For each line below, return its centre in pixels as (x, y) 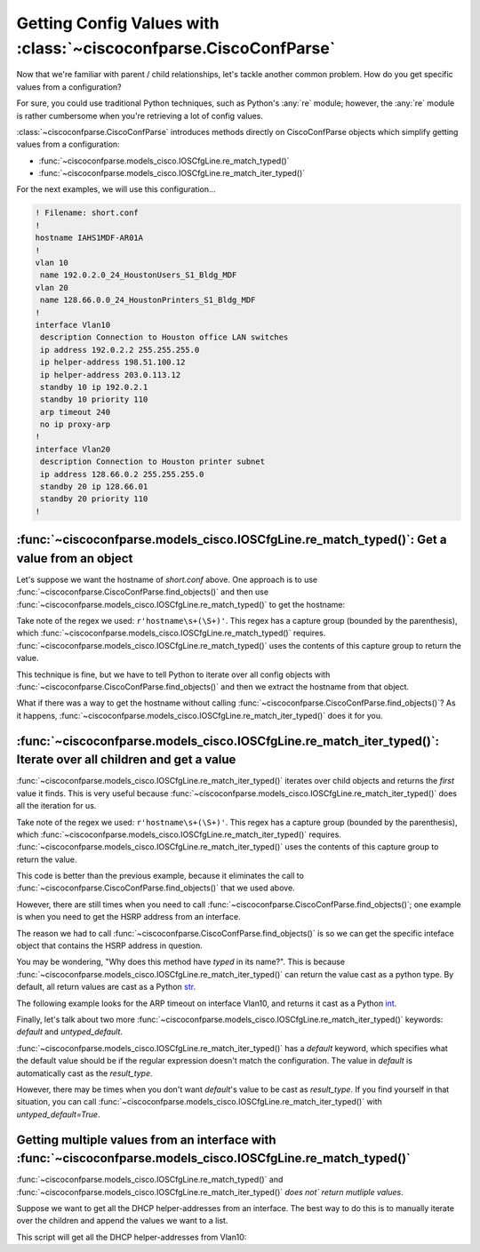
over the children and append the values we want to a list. (122, 1221)
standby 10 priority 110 (94, 399)
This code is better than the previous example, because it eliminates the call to (160, 876)
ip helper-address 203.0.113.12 (111, 375)
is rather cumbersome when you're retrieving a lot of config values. (140, 116)
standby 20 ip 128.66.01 (94, 487)
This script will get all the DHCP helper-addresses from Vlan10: (132, 1237)
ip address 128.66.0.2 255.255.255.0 (122, 474)
